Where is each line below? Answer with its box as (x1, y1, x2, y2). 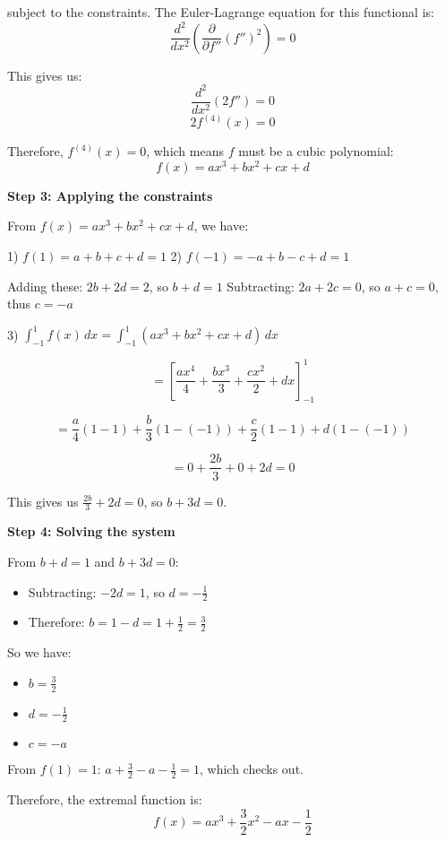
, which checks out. (200, 760, 304, 778)
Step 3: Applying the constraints (7, 186, 213, 204)
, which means (146, 142, 224, 161)
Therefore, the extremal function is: (7, 790, 202, 809)
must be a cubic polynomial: (238, 142, 394, 161)
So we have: (7, 643, 72, 662)
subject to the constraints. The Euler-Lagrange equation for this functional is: (7, 3, 434, 21)
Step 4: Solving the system (7, 522, 175, 541)
